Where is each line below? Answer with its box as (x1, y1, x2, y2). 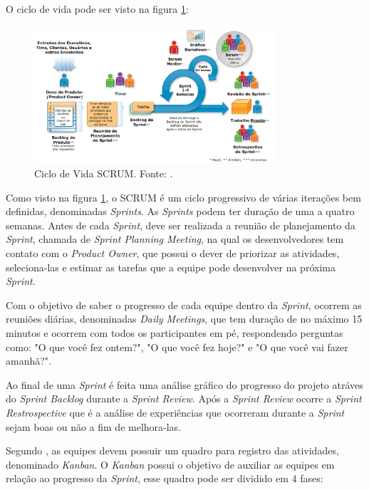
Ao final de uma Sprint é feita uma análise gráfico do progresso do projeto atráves (6, 377, 363, 392)
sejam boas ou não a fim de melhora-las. (6, 419, 182, 434)
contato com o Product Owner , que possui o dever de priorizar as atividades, (6, 245, 340, 260)
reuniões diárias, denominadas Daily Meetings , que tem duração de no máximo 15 (6, 311, 363, 326)
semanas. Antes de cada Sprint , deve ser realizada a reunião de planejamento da (6, 217, 355, 232)
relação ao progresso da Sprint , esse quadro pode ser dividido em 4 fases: (6, 471, 323, 486)
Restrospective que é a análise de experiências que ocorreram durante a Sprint (6, 405, 345, 419)
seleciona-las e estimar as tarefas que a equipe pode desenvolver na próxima (6, 259, 336, 274)
